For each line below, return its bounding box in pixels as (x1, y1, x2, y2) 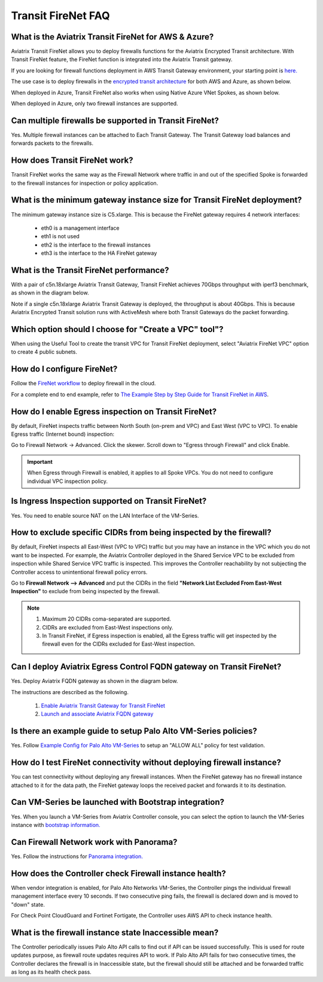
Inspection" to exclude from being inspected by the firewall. (11, 588, 160, 595)
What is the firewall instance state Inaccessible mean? (11, 928, 219, 938)
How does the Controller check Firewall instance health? (11, 868, 227, 878)
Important (27, 458, 53, 465)
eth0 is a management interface (41, 224, 120, 232)
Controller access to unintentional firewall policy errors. (11, 568, 148, 576)
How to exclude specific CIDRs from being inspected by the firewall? (11, 527, 272, 538)
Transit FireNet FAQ (11, 9, 110, 22)
